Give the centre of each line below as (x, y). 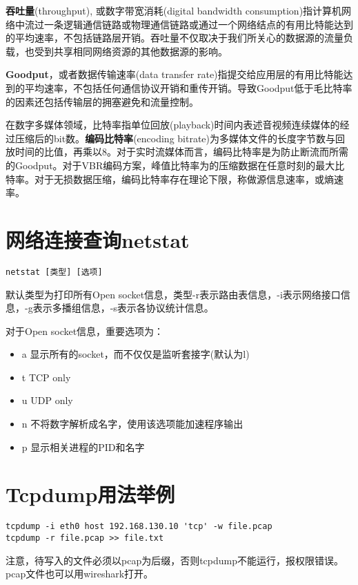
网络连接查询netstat (98, 239)
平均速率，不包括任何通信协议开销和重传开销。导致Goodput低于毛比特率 (188, 87)
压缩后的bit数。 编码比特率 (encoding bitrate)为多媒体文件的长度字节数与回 (180, 138)
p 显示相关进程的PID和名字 (83, 447)
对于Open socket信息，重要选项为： (85, 330)
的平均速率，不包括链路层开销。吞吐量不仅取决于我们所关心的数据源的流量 (175, 38)
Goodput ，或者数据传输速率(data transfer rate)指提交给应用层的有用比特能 (175, 74)
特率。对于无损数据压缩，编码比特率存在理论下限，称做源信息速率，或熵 (170, 179)
